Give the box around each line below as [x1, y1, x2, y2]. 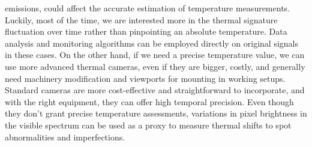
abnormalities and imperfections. [5, 130, 125, 143]
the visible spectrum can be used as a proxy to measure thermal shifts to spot [5, 118, 292, 131]
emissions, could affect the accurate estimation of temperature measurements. [5, 2, 290, 14]
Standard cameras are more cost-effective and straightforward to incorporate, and [5, 84, 305, 96]
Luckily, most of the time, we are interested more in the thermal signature [5, 13, 278, 26]
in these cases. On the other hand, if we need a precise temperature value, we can [5, 48, 305, 61]
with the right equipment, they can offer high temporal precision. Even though [5, 95, 294, 108]
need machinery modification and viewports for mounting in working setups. [5, 72, 286, 84]
